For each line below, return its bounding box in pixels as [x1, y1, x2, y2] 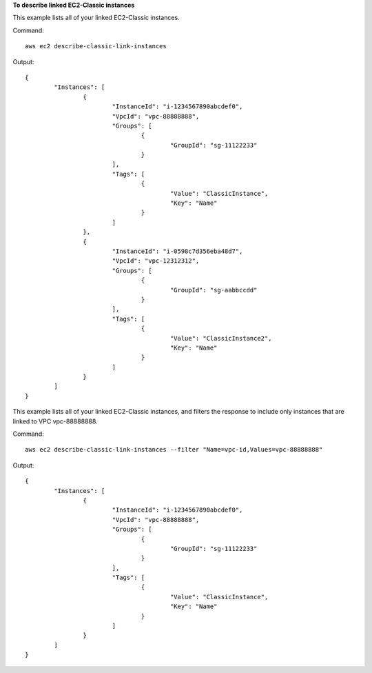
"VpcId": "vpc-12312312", [112, 257, 200, 265]
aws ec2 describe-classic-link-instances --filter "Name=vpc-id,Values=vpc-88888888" [25, 445, 323, 454]
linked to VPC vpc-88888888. [12, 417, 98, 425]
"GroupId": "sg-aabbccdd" [169, 286, 258, 294]
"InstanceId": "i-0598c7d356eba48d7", [112, 247, 243, 255]
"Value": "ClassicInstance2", [169, 334, 272, 342]
